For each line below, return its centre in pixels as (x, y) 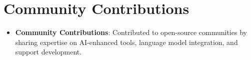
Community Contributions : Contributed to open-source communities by (131, 32)
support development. (48, 52)
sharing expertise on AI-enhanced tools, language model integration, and (126, 42)
